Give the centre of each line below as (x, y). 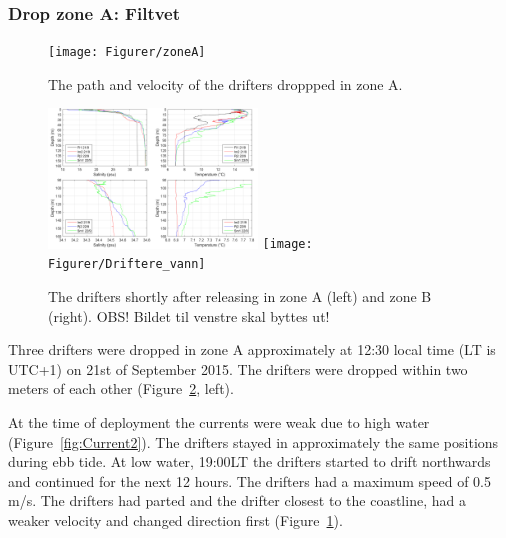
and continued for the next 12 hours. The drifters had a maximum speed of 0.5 (250, 480)
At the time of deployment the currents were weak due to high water (219, 421)
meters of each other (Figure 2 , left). (121, 388)
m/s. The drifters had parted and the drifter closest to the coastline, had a (237, 500)
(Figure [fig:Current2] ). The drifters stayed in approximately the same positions (253, 441)
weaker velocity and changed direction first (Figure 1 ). (175, 519)
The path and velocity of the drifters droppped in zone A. (225, 83)
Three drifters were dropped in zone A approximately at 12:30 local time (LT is (252, 349)
